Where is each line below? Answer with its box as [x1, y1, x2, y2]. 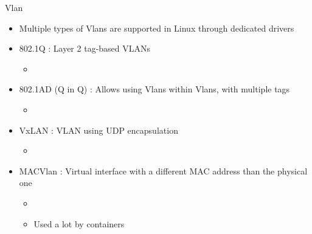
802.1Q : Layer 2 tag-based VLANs [19, 42, 151, 55]
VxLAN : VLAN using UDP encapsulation [19, 123, 178, 136]
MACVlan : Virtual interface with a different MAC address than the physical [19, 164, 308, 177]
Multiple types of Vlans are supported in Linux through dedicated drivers [19, 21, 294, 34]
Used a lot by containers [33, 217, 125, 230]
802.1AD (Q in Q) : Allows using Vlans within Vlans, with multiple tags [19, 83, 290, 95]
